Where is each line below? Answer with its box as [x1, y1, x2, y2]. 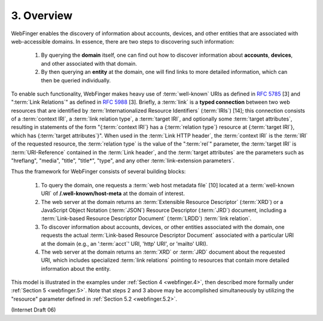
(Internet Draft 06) [11, 306, 56, 313]
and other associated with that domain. [41, 60, 138, 67]
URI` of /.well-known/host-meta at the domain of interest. [41, 190, 185, 197]
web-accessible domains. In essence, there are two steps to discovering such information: [11, 38, 234, 45]
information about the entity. [41, 265, 111, 272]
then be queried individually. [41, 76, 111, 84]
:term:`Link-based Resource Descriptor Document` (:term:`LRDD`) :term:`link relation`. [41, 215, 252, 222]
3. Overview [11, 9, 73, 22]
